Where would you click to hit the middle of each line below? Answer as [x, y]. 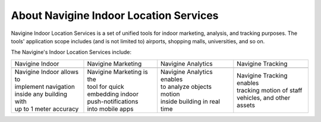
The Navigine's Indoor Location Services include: [71, 52]
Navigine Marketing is [117, 72]
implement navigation [45, 86]
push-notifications [113, 101]
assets [246, 105]
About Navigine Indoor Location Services [115, 15]
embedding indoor [113, 94]
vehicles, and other [264, 98]
